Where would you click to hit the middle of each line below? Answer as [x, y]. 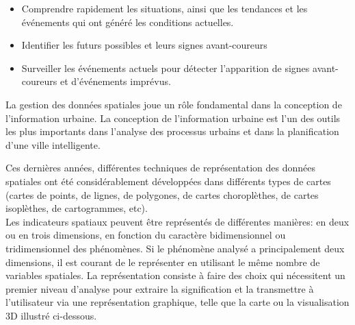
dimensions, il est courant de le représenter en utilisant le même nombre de [163, 262]
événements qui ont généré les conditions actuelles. [128, 22]
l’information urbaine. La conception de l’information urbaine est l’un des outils [173, 118]
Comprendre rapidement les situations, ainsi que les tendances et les [165, 8]
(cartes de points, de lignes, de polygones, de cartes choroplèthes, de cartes [162, 194]
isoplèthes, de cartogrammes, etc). [77, 208]
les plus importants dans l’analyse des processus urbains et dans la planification [172, 131]
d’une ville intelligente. [53, 144]
